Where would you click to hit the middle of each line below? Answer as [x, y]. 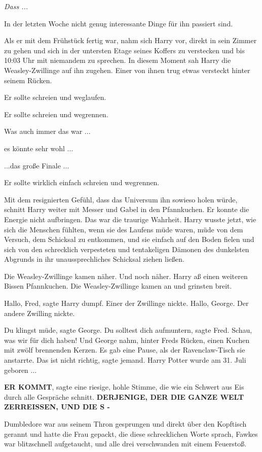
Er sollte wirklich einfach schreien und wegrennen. [82, 182]
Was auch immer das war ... [47, 131]
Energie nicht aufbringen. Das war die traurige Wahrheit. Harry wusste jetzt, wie [130, 219]
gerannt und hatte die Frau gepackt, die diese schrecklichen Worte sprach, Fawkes [131, 433]
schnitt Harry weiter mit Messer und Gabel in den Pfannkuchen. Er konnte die [127, 209]
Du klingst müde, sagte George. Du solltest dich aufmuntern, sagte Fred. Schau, [128, 330]
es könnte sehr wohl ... [39, 148]
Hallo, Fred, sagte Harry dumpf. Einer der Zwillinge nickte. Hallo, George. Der [126, 303]
